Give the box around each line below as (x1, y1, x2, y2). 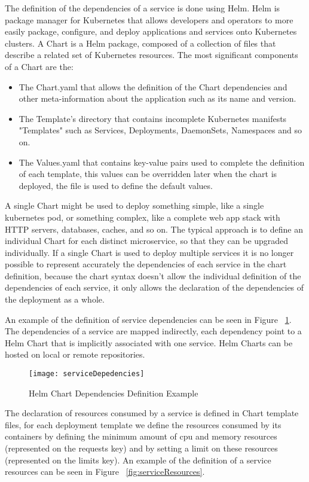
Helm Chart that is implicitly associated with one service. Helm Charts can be (5, 336, 293, 349)
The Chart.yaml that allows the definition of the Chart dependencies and (19, 80, 287, 93)
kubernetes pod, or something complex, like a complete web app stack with (5, 211, 280, 223)
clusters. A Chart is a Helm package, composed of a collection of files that (5, 36, 276, 49)
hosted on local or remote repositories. (5, 348, 145, 361)
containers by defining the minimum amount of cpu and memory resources (5, 430, 277, 443)
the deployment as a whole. (5, 293, 105, 306)
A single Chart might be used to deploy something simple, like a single (5, 199, 264, 212)
